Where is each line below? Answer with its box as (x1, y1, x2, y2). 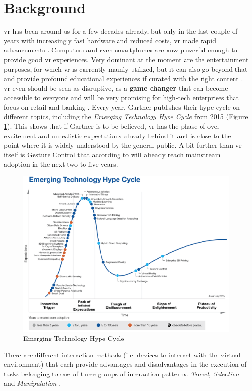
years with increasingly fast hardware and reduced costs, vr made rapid (4, 35, 217, 45)
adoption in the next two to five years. (4, 159, 118, 169)
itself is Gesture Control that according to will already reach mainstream (4, 149, 221, 159)
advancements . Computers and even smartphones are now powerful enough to (4, 45, 237, 55)
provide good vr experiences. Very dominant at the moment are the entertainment (4, 54, 249, 64)
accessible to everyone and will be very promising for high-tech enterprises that (4, 92, 239, 102)
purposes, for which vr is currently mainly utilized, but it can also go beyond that (4, 64, 248, 74)
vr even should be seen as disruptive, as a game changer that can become (4, 83, 228, 93)
